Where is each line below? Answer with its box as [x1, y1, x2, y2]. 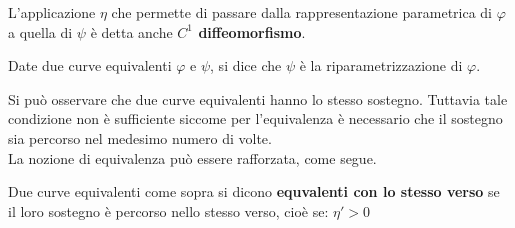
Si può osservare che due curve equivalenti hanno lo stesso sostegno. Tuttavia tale [8, 88, 508, 109]
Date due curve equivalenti [8, 55, 172, 76]
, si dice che [210, 55, 282, 76]
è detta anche [90, 21, 173, 42]
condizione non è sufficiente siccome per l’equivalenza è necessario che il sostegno [8, 108, 503, 129]
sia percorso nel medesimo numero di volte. [8, 127, 272, 148]
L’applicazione [8, 2, 96, 22]
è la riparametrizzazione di [299, 55, 463, 76]
